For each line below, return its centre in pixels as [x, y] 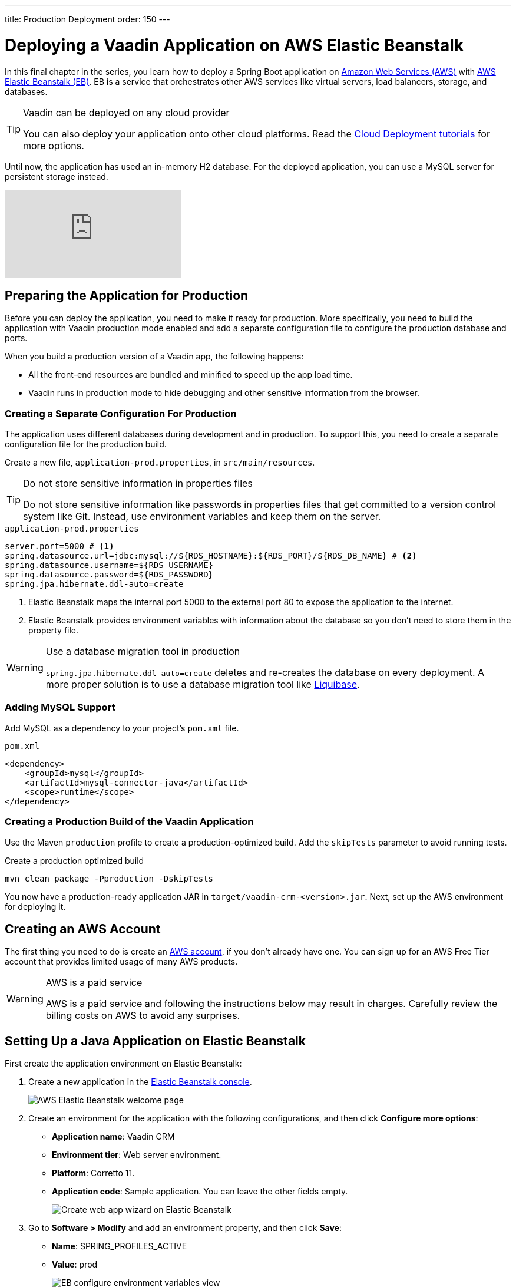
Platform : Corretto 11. [93, 1173]
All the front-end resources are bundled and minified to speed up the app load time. [191, 375]
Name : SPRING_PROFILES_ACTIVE [120, 1246]
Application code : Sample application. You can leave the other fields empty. [200, 1192]
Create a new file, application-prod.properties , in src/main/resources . [160, 463]
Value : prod [75, 1265]
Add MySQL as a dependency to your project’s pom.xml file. [122, 728]
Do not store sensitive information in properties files [138, 484]
